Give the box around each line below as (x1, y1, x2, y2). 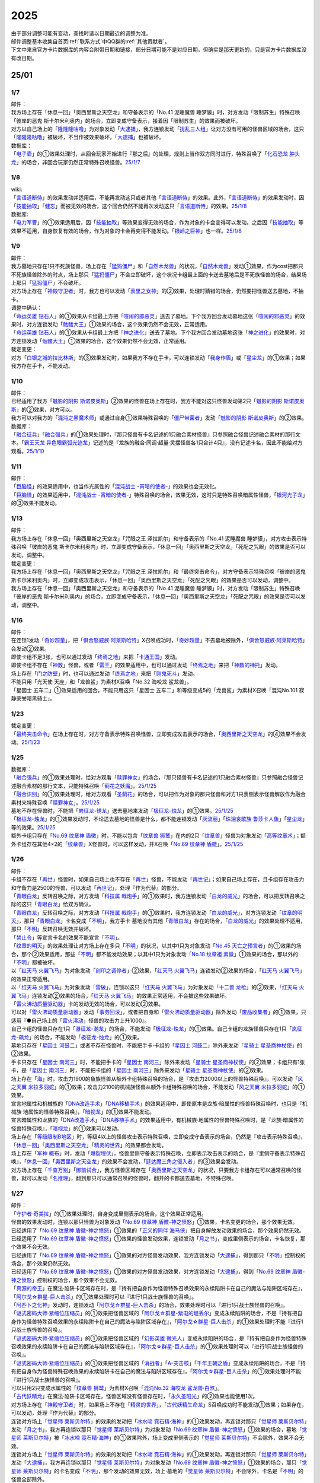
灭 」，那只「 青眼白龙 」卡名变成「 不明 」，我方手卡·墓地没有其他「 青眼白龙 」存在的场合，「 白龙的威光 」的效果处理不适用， (11, 917, 306, 925)
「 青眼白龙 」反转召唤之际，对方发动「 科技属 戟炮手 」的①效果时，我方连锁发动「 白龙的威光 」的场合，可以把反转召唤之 (11, 892, 305, 899)
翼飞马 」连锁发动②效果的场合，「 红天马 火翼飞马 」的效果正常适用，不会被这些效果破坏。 (11, 992, 231, 999)
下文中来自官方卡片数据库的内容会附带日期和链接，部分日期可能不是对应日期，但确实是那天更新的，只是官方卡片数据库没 (11, 46, 307, 53)
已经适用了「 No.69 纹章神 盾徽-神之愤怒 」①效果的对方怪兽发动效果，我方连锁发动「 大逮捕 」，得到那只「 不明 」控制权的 (11, 1252, 306, 1259)
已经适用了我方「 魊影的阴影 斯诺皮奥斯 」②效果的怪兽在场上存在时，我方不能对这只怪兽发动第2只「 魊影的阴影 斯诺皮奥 (11, 397, 305, 405)
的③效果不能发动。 (11, 499, 60, 507)
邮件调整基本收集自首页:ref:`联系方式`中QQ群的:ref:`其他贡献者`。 (11, 37, 170, 44)
